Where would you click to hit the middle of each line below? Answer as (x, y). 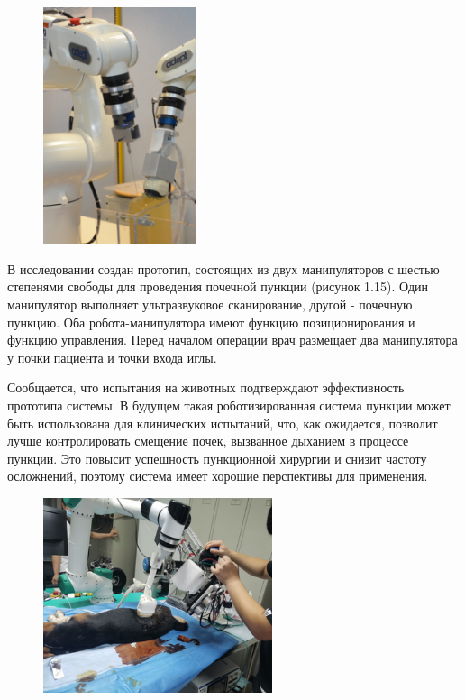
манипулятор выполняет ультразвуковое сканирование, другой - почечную (210, 304)
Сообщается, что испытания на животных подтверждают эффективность (206, 387)
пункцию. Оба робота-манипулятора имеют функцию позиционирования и (211, 322)
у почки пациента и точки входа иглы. (112, 357)
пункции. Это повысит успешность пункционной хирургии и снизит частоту (217, 458)
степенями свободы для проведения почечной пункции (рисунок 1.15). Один (218, 286)
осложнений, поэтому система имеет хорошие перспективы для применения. (218, 476)
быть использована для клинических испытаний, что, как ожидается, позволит (223, 423)
